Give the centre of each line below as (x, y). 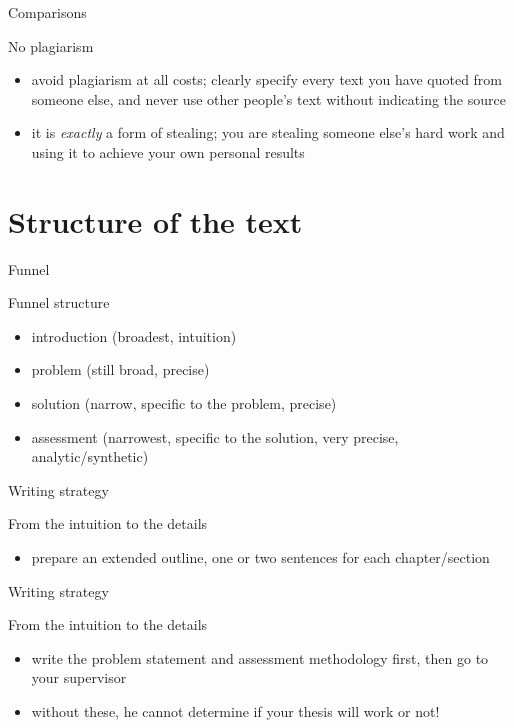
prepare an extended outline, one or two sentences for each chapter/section (260, 557)
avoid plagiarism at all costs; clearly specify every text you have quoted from (267, 79)
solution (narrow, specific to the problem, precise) (184, 403)
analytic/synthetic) (90, 456)
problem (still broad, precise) (120, 369)
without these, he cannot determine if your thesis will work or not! (235, 711)
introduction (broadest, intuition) (134, 335)
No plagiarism (51, 45)
